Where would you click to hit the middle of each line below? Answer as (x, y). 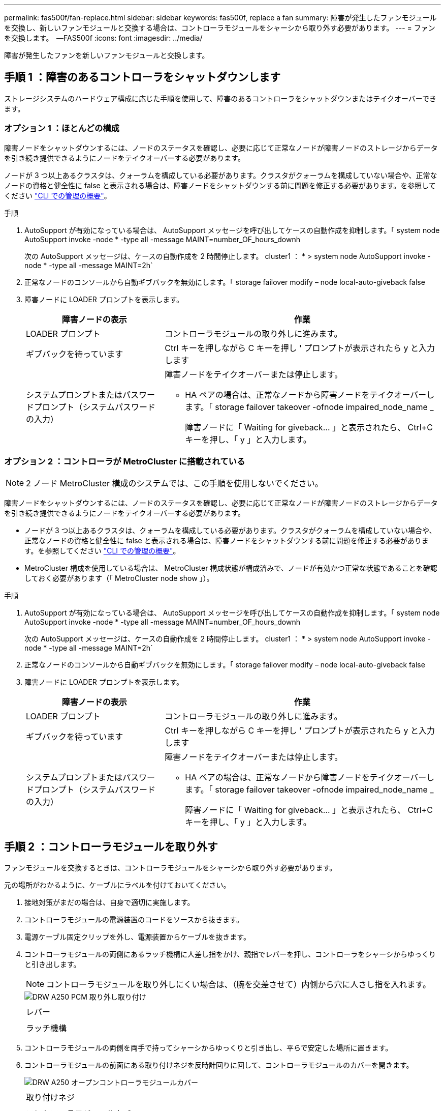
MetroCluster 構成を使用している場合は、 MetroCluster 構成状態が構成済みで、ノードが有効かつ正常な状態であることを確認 (231, 568)
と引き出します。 (53, 964)
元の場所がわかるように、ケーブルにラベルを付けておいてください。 (117, 885)
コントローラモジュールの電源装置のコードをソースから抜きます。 (134, 920)
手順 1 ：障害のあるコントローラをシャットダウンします (142, 77)
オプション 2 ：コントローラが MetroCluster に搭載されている (125, 461)
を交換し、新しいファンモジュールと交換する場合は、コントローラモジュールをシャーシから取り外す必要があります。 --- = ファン (220, 28)
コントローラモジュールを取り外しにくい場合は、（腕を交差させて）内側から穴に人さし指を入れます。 (239, 985)
